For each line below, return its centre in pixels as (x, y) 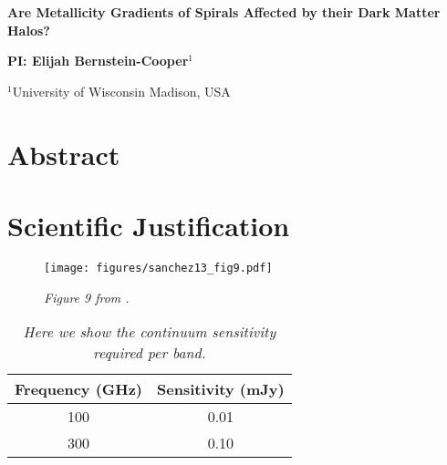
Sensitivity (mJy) (221, 389)
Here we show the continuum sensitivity (150, 332)
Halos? (29, 30)
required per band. (149, 353)
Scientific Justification (149, 225)
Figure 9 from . (87, 297)
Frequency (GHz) (79, 389)
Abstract (64, 154)
